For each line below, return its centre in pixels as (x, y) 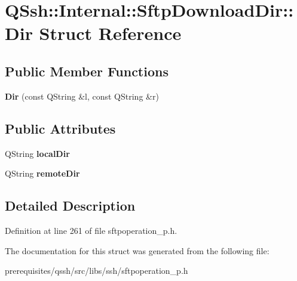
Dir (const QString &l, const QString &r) (82, 96)
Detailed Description (70, 206)
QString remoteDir (42, 173)
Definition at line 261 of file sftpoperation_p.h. (91, 230)
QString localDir (37, 153)
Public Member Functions (87, 71)
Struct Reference (110, 33)
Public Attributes (60, 128)
